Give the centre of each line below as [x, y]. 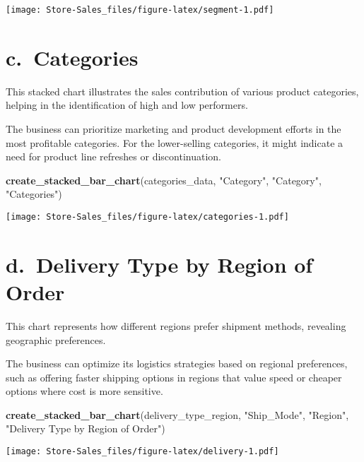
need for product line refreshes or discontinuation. [113, 156]
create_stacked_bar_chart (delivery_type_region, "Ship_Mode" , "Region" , [177, 414]
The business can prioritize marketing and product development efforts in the [174, 128]
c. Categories [72, 57]
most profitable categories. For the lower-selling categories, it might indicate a [175, 142]
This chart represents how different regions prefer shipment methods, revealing [176, 325]
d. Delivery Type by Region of [159, 264]
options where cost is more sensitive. [84, 391]
